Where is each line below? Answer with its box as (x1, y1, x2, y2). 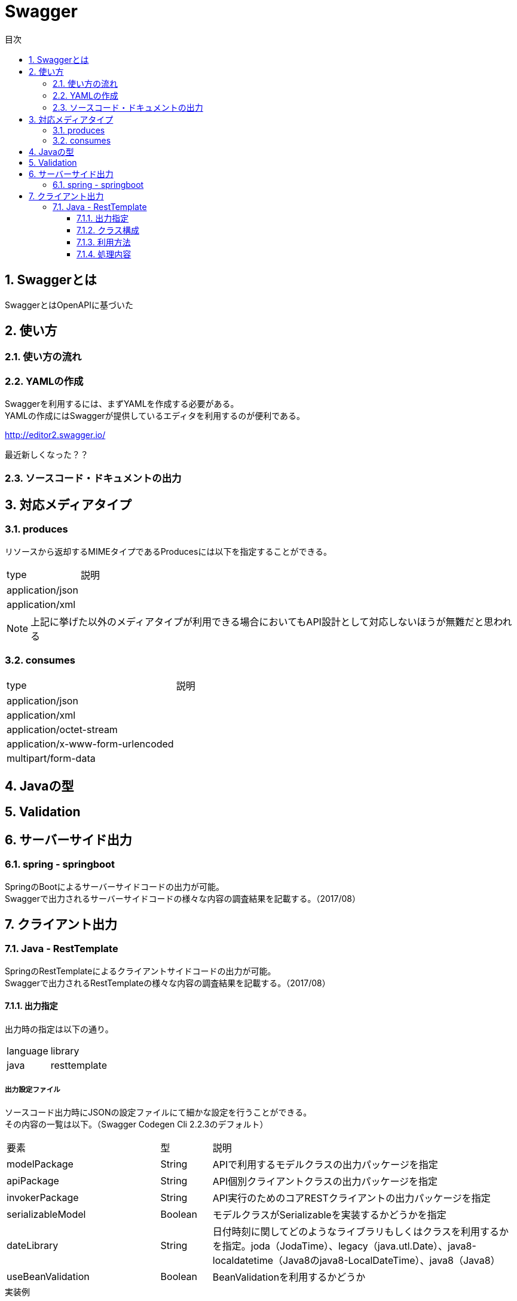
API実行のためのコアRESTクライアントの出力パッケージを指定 (212, 1191, 491, 1204)
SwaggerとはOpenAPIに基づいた (5, 299, 133, 310)
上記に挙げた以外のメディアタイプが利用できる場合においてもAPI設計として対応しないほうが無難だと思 (30, 615, 494, 628)
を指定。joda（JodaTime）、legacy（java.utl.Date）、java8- (212, 1239, 476, 1252)
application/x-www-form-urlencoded (7, 737, 174, 750)
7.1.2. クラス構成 (77, 224, 139, 235)
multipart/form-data (7, 752, 96, 764)
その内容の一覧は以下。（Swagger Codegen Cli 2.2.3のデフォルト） (5, 1118, 268, 1129)
